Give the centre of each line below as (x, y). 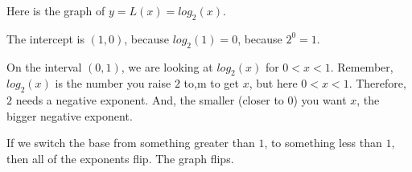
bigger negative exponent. (70, 115)
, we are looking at (167, 66)
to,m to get (211, 83)
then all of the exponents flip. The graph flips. (120, 158)
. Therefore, (377, 83)
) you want (320, 100)
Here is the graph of (56, 10)
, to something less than (323, 143)
